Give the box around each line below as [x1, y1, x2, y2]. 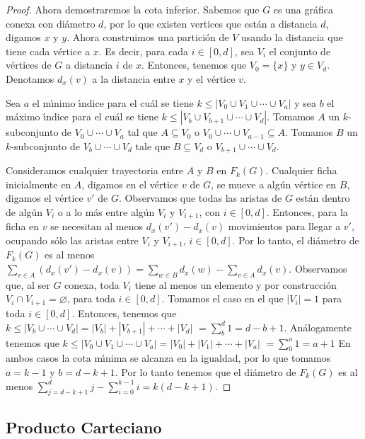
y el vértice [187, 71, 236, 86]
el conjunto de [269, 43, 331, 58]
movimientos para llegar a [228, 219, 341, 234]
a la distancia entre [92, 71, 175, 86]
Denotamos [6, 71, 54, 86]
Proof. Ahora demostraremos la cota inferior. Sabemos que [6, 2, 260, 16]
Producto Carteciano [6, 416, 162, 438]
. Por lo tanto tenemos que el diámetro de [115, 364, 296, 379]
